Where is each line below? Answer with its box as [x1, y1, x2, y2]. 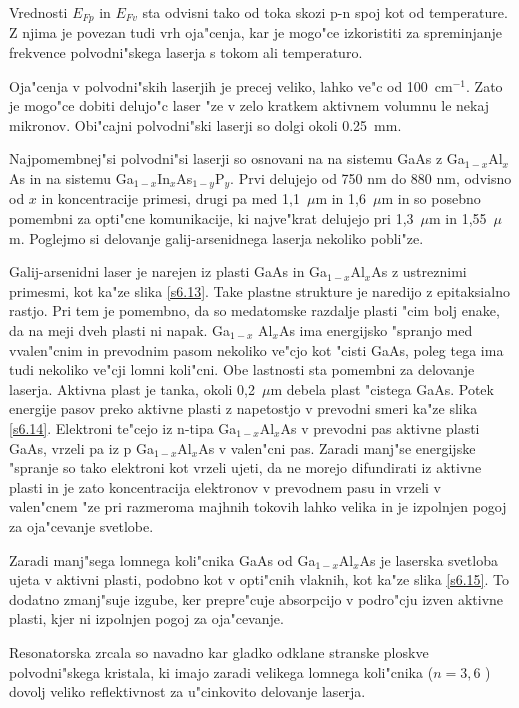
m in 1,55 [428, 208, 487, 229]
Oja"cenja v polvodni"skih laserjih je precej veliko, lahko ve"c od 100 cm [9, 75, 453, 96]
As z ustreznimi [371, 261, 467, 282]
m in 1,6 [315, 188, 366, 209]
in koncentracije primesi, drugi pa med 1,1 [41, 188, 300, 209]
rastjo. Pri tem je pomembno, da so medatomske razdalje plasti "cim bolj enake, [9, 300, 500, 321]
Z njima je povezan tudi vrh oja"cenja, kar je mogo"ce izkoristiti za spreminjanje [9, 22, 503, 43]
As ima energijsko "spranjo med [278, 320, 473, 341]
